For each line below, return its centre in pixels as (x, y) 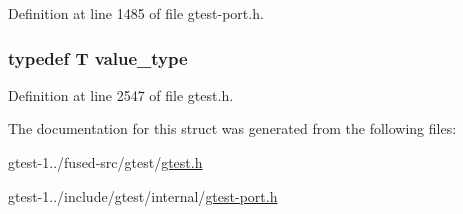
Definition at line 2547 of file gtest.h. (121, 94)
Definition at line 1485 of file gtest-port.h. (136, 13)
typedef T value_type (98, 57)
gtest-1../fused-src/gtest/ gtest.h (105, 162)
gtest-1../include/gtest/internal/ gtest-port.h (143, 195)
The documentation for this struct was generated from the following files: (232, 128)
